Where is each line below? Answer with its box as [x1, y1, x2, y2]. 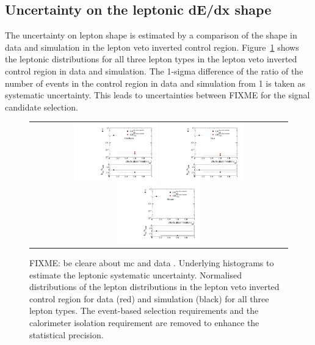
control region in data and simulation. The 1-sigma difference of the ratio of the [5, 64, 303, 77]
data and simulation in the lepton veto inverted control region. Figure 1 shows [5, 40, 299, 53]
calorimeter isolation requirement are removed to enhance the [29, 316, 259, 329]
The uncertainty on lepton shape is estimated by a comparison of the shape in [5, 29, 297, 42]
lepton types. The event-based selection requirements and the [29, 304, 259, 317]
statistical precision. [29, 328, 104, 341]
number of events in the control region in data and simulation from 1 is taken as [5, 76, 306, 89]
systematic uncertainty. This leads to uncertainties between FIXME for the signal [5, 89, 310, 101]
